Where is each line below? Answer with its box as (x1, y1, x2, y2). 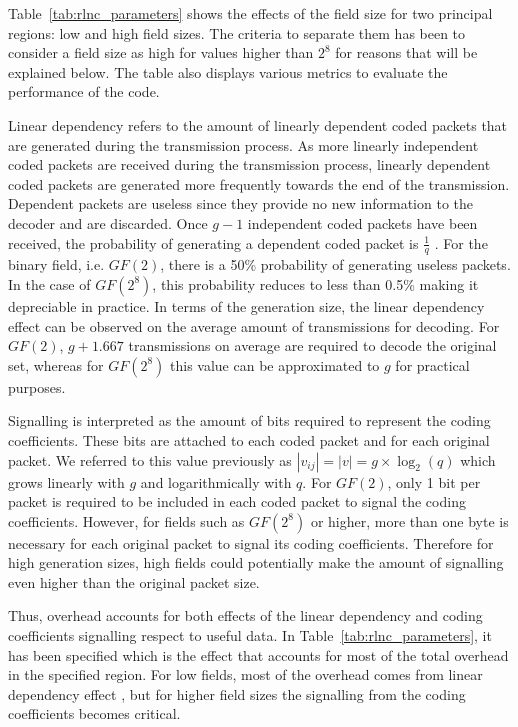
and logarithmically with (140, 471, 292, 492)
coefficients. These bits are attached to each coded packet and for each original (8, 429, 490, 450)
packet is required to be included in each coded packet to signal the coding (8, 491, 466, 512)
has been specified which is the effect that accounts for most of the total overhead (8, 644, 509, 665)
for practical (395, 354, 470, 375)
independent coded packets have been (247, 212, 478, 233)
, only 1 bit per (387, 471, 481, 492)
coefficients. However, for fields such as (8, 510, 245, 531)
